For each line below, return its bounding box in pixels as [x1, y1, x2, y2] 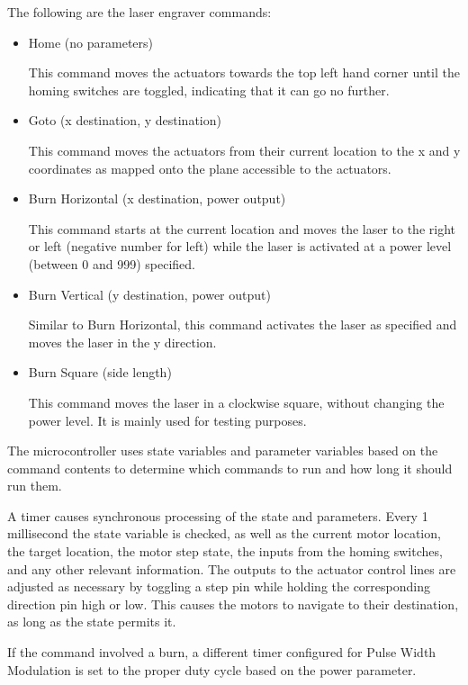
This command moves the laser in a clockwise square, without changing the [28, 392, 445, 411]
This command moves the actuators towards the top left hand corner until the [28, 63, 460, 82]
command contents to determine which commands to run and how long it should [7, 458, 453, 477]
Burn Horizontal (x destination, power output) [28, 189, 286, 208]
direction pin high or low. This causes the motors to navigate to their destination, [7, 594, 459, 613]
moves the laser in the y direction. [28, 332, 217, 351]
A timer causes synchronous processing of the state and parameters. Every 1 [7, 506, 428, 525]
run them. [7, 476, 62, 495]
